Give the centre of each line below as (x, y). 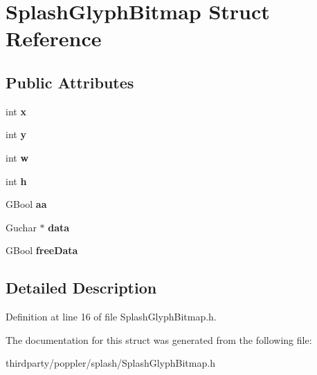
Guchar (21, 227)
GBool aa (26, 204)
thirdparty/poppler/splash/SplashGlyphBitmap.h (110, 363)
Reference (54, 38)
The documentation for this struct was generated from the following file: (159, 339)
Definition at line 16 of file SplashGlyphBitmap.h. (111, 317)
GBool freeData (42, 250)
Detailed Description (81, 288)
